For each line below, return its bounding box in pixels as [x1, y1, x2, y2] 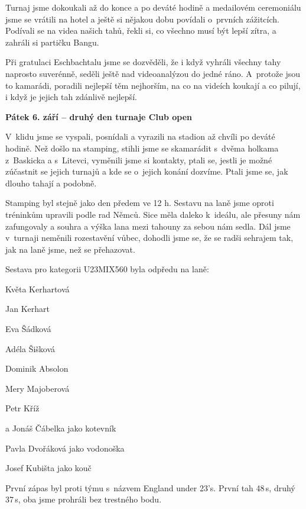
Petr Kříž [5, 402, 40, 414]
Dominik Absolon [5, 362, 69, 375]
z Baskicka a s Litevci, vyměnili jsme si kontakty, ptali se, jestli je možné [5, 153, 272, 166]
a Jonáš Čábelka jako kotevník [5, 422, 116, 434]
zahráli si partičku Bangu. [5, 36, 99, 48]
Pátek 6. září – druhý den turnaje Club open [5, 110, 192, 123]
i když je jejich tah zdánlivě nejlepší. [5, 91, 137, 103]
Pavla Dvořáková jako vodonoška [5, 442, 125, 454]
